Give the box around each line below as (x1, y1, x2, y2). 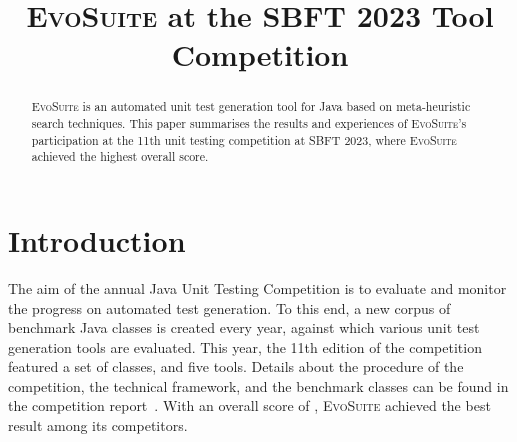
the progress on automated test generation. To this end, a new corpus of (8, 297, 451, 318)
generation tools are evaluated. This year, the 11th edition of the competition (8, 336, 482, 357)
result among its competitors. (8, 415, 188, 436)
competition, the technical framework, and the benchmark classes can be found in (8, 375, 509, 396)
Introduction (8, 219, 186, 260)
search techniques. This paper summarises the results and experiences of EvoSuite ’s (31, 115, 467, 132)
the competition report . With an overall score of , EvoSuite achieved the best (8, 395, 491, 416)
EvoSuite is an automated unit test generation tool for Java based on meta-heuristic (31, 98, 471, 115)
